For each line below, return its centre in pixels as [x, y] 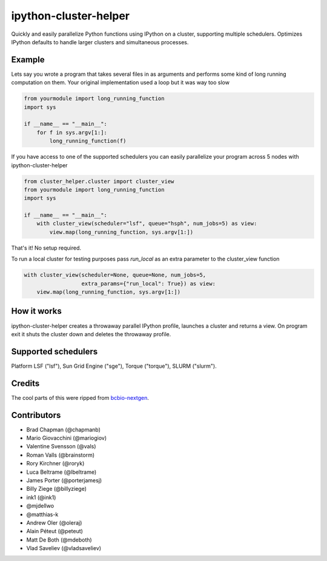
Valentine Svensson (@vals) [61, 446]
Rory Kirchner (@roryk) [55, 463]
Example [28, 60]
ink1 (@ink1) [41, 497]
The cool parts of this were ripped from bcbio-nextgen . [80, 397]
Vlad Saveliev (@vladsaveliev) [64, 548]
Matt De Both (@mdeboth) [59, 540]
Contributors [36, 415]
